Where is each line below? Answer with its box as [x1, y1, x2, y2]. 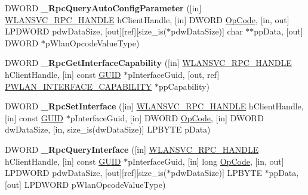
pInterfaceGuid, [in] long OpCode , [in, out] [128, 155, 284, 167]
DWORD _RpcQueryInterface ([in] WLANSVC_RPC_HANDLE [5, 143, 259, 155]
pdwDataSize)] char [171, 25, 243, 37]
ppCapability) [159, 80, 210, 92]
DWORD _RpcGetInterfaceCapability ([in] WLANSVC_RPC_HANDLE [5, 56, 292, 69]
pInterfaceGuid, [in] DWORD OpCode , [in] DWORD [70, 111, 264, 124]
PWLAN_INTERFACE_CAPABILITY [5, 80, 152, 92]
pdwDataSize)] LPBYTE [171, 166, 262, 179]
